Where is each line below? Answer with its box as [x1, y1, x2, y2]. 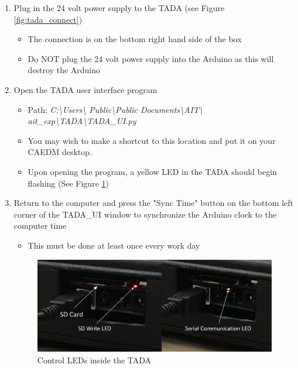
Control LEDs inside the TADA [37, 353, 152, 366]
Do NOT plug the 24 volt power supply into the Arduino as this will [28, 52, 274, 64]
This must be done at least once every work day [28, 239, 200, 251]
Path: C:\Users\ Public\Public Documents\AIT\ [28, 103, 203, 115]
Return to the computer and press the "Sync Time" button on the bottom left [13, 197, 294, 209]
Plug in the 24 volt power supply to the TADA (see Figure [13, 2, 225, 13]
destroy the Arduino [28, 64, 101, 76]
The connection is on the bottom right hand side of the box [28, 33, 242, 45]
